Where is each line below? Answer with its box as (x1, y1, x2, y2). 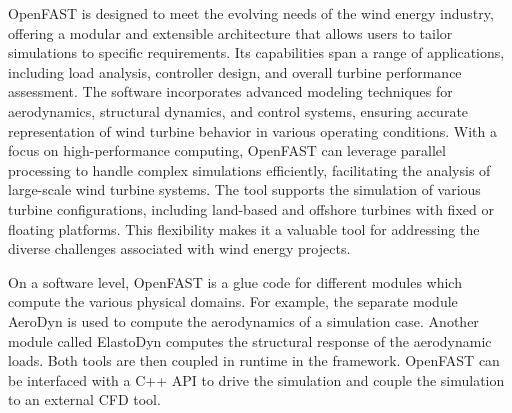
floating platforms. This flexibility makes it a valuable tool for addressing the (8, 218, 480, 239)
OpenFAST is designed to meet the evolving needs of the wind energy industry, (8, 3, 494, 23)
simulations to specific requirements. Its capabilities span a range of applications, (8, 42, 505, 63)
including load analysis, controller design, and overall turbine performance (8, 61, 462, 82)
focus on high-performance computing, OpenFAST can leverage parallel (8, 140, 446, 161)
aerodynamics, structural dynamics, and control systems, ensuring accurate (8, 100, 469, 121)
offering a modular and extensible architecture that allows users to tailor (8, 22, 453, 43)
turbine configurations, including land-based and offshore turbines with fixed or (8, 198, 494, 219)
